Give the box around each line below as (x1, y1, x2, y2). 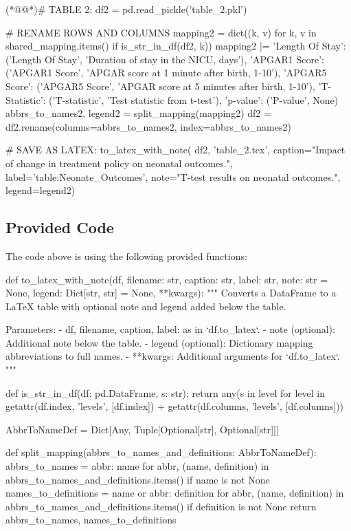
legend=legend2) (5, 183, 76, 197)
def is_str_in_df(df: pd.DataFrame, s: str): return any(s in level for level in (5, 385, 326, 400)
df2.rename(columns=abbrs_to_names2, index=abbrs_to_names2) (5, 119, 291, 133)
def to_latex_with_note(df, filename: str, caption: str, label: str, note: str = (5, 272, 328, 286)
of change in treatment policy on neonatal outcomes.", (5, 155, 233, 170)
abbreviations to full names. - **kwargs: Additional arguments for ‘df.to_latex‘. (5, 349, 340, 363)
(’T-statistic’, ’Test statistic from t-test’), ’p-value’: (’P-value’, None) (49, 92, 339, 107)
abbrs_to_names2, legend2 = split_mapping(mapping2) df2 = (5, 106, 271, 120)
